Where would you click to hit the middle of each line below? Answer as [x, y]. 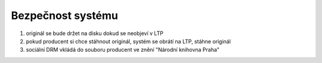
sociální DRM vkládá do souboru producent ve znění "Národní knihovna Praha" [123, 50]
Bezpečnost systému [65, 15]
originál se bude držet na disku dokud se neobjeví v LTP [95, 33]
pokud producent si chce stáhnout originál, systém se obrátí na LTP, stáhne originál [128, 41]
